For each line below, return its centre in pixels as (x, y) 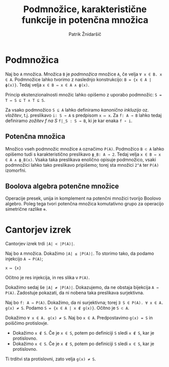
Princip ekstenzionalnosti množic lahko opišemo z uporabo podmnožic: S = (83, 94)
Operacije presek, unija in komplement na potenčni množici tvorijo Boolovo (83, 198)
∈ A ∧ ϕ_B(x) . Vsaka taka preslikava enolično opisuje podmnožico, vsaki (81, 159)
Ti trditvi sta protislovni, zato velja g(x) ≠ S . (51, 359)
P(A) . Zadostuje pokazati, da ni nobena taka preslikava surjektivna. (75, 293)
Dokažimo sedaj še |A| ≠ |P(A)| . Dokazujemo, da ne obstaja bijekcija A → (82, 287)
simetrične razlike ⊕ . (26, 209)
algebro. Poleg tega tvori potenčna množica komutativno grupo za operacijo (85, 204)
